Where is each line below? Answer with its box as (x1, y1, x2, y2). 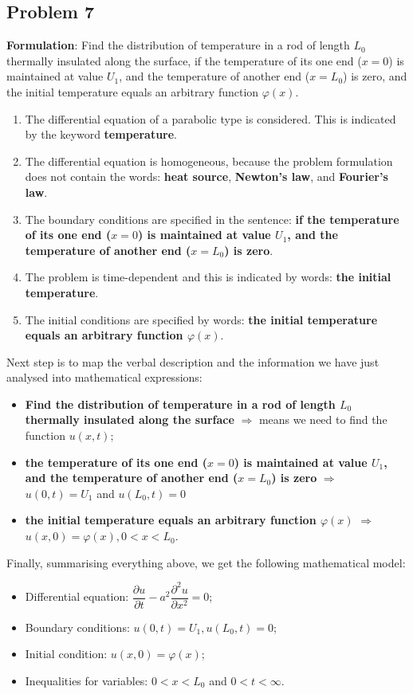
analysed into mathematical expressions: (6, 369, 203, 386)
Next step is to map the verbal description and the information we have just (6, 353, 380, 370)
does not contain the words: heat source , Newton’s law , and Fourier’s (25, 168, 388, 185)
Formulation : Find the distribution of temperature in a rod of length (6, 37, 350, 53)
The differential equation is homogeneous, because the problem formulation (25, 152, 393, 169)
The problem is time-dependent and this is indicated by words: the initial (25, 269, 391, 285)
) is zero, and (343, 68, 407, 84)
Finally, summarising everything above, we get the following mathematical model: (6, 554, 406, 570)
